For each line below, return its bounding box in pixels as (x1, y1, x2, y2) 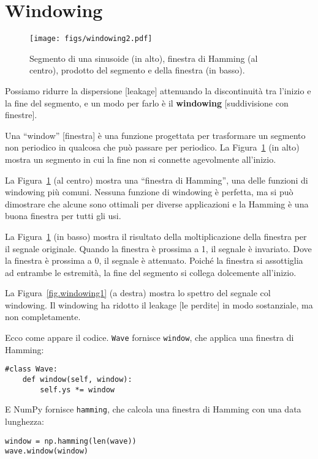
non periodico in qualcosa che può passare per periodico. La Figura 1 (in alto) (5, 141, 300, 154)
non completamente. (5, 310, 81, 323)
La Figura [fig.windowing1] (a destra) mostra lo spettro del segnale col (5, 286, 271, 299)
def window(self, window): (22, 375, 132, 384)
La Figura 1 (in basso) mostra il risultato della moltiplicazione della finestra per (5, 229, 307, 242)
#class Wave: (5, 365, 58, 374)
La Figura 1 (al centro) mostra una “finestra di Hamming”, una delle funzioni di (5, 173, 308, 186)
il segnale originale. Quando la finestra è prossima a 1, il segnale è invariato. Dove (5, 242, 312, 255)
